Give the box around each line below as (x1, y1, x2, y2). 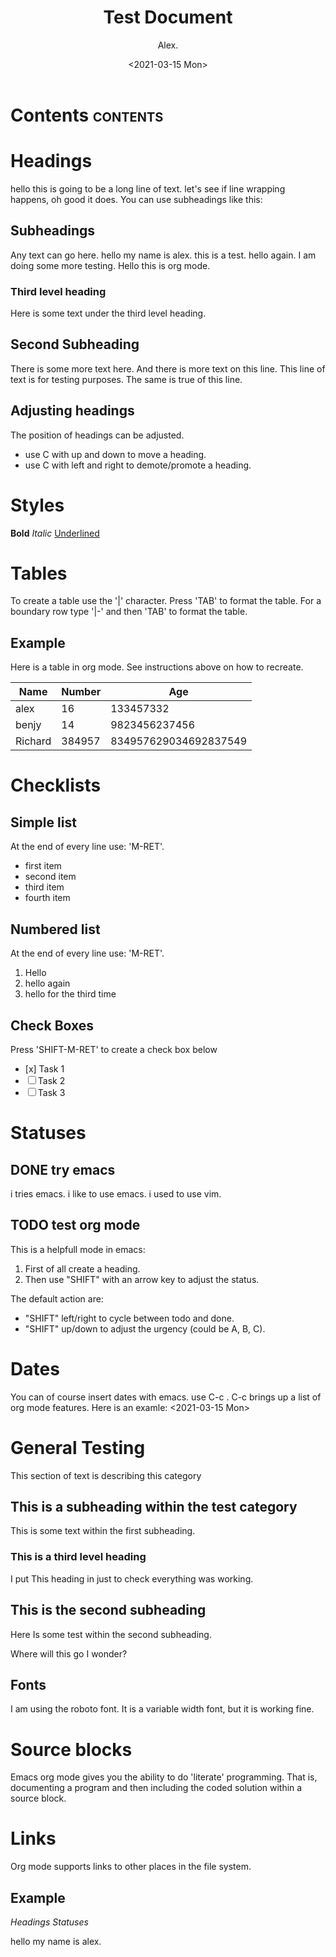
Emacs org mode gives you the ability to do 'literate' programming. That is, (10, 1771, 318, 1783)
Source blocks (10, 1738, 133, 1761)
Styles (10, 494, 65, 516)
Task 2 (37, 1074, 66, 1086)
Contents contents (10, 104, 164, 126)
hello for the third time (24, 988, 117, 1000)
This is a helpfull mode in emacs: (10, 1243, 146, 1255)
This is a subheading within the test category (10, 1499, 298, 1515)
